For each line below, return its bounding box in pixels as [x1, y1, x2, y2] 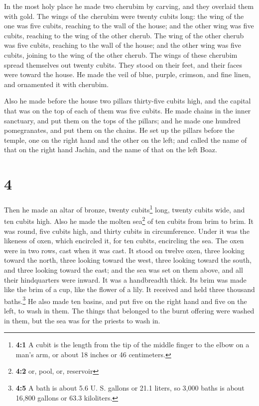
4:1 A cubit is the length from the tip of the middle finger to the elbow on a [15, 339, 250, 350]
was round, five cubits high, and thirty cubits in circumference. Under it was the [4, 225, 250, 236]
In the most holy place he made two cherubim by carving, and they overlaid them [4, 1, 254, 11]
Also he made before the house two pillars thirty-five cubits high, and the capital [4, 96, 251, 106]
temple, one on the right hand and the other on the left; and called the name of [4, 134, 247, 145]
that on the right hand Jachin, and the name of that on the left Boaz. [4, 144, 217, 155]
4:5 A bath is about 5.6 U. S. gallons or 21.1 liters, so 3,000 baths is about [15, 382, 245, 393]
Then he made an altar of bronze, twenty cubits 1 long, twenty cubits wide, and [4, 203, 245, 214]
